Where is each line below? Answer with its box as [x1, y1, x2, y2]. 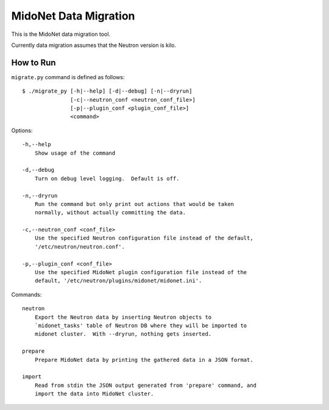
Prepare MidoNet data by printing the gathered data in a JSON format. [34, 356, 253, 363]
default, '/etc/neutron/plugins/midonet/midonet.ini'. [34, 277, 202, 285]
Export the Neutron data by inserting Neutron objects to [34, 314, 212, 320]
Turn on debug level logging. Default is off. [34, 175, 180, 182]
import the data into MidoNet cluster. [34, 391, 154, 397]
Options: [11, 127, 33, 134]
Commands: [11, 291, 42, 298]
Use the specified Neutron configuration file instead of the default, [34, 235, 253, 242]
